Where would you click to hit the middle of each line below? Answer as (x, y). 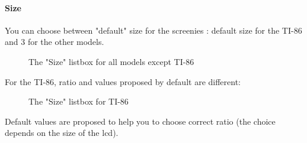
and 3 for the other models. (55, 42)
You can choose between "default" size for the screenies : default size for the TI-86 (153, 30)
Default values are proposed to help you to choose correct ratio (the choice (140, 121)
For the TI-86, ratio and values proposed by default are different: (123, 81)
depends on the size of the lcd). (62, 133)
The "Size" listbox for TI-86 (79, 101)
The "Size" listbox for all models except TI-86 (111, 61)
